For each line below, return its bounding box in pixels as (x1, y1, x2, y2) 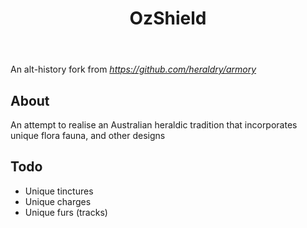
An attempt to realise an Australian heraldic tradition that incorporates (10, 119, 298, 131)
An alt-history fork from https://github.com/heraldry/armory (10, 63, 257, 76)
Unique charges (24, 195, 92, 207)
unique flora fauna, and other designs (10, 130, 166, 141)
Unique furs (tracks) (24, 206, 108, 218)
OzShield (129, 7, 207, 30)
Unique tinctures (24, 185, 94, 197)
